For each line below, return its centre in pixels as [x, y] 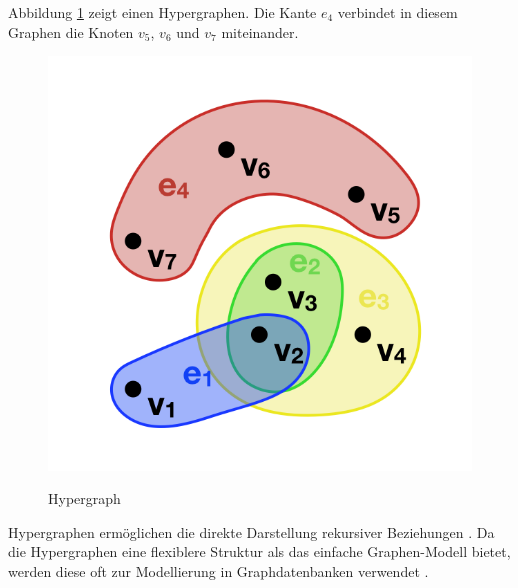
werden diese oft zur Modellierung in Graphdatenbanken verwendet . [218, 570]
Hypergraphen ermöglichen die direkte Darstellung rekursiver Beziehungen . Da [251, 531]
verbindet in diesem [397, 12]
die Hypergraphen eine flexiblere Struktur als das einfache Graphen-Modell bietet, [259, 551]
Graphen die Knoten [71, 31]
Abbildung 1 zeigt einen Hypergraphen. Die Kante [162, 12]
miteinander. [260, 31]
